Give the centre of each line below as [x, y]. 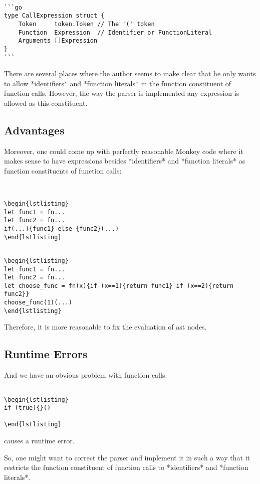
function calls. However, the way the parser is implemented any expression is [122, 93]
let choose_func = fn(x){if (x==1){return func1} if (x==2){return [119, 286]
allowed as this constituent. [46, 103]
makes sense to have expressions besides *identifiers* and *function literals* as [125, 161]
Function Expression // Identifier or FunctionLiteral [115, 32]
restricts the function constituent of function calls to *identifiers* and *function [126, 467]
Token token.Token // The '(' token [86, 24]
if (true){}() [28, 408]
